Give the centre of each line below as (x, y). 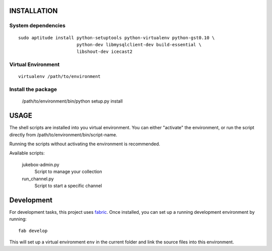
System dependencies (37, 26)
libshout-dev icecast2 (105, 52)
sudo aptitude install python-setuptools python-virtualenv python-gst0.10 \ (117, 37)
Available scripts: (27, 153)
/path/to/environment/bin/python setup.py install (72, 101)
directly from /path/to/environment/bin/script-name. (63, 135)
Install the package (33, 90)
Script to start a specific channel (68, 186)
